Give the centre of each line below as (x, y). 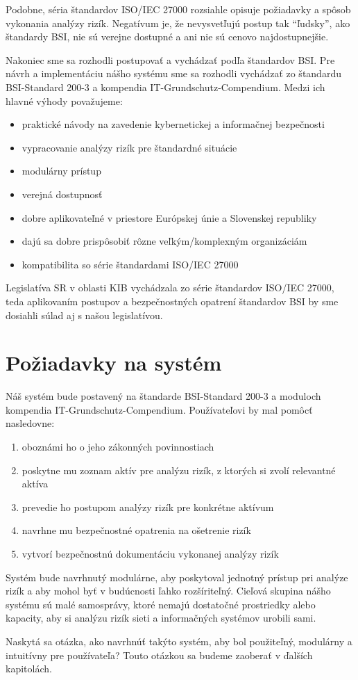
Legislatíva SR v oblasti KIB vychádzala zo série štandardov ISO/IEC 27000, (170, 288)
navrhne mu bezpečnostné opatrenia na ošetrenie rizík (136, 530)
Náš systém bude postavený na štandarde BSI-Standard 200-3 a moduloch (163, 396)
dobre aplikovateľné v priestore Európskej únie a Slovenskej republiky (169, 217)
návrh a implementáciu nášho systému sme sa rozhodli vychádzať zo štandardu (173, 73)
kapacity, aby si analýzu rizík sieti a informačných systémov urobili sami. (161, 618)
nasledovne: (30, 423)
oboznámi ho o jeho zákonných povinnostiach (118, 446)
